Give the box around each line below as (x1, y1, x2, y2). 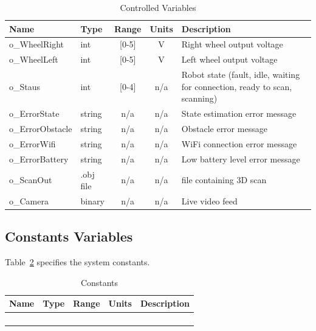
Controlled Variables (120, 1, 196, 13)
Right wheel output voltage (181, 38, 283, 51)
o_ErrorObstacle (9, 122, 72, 134)
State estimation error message (181, 107, 297, 120)
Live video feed (181, 194, 238, 207)
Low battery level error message (181, 152, 300, 165)
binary (80, 194, 105, 207)
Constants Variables (5, 227, 133, 246)
